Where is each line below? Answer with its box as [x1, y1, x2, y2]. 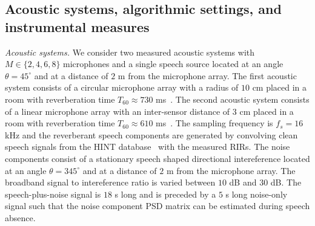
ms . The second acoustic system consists [156, 92, 310, 105]
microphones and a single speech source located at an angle [63, 57, 283, 70]
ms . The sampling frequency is [156, 117, 273, 129]
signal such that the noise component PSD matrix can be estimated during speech [5, 199, 310, 212]
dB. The [270, 176, 302, 189]
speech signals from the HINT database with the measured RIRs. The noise [5, 140, 290, 153]
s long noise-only [225, 187, 288, 200]
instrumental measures [5, 17, 150, 36]
